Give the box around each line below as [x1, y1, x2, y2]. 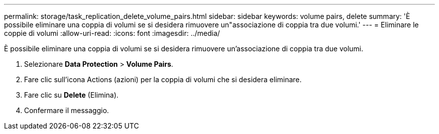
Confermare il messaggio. [24, 106, 109, 115]
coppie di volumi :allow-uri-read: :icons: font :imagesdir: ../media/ [4, 29, 220, 37]
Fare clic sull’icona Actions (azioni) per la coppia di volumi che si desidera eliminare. [24, 75, 302, 84]
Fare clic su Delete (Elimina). [24, 91, 119, 99]
